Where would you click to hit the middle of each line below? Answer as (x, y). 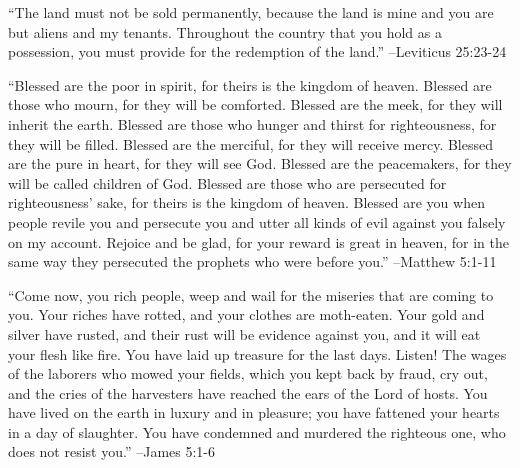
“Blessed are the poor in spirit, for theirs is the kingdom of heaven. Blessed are (250, 84)
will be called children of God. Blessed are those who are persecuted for (227, 182)
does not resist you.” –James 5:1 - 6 (112, 451)
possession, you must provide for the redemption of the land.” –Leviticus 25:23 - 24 (257, 51)
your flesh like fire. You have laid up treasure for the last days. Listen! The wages (257, 353)
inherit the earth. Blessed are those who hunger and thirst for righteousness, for (252, 123)
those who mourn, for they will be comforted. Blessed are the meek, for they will (255, 104)
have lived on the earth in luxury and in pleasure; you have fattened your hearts (254, 412)
